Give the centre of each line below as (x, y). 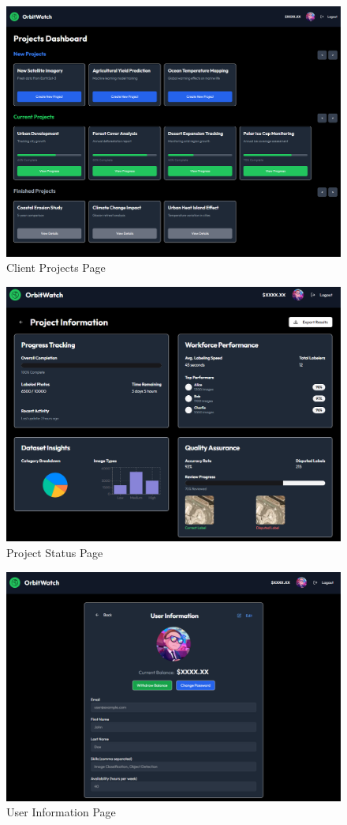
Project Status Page (55, 553)
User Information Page (61, 812)
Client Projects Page (56, 267)
